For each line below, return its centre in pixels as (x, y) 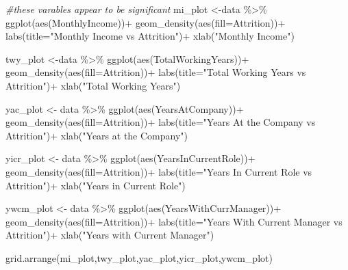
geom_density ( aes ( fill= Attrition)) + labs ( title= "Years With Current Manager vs (174, 221)
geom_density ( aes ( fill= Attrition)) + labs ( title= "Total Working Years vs (156, 72)
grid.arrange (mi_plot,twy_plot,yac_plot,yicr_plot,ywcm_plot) (139, 257)
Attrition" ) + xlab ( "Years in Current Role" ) (96, 185)
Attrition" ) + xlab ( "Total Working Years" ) (93, 85)
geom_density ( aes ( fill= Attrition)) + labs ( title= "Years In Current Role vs (159, 171)
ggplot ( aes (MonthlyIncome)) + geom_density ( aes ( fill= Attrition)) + (146, 22)
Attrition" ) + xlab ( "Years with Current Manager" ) (110, 235)
